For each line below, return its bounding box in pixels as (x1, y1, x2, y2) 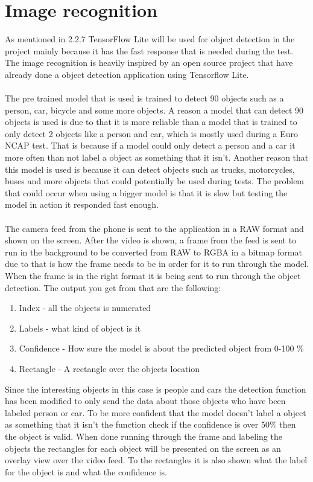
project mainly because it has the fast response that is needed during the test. (5, 44, 294, 57)
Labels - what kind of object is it (19, 321, 141, 334)
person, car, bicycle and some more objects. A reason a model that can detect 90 (5, 103, 304, 116)
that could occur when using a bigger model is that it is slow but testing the (5, 186, 288, 199)
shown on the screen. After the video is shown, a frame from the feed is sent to (5, 234, 297, 246)
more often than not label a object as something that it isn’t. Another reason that (5, 151, 309, 164)
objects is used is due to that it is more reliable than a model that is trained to (5, 115, 297, 128)
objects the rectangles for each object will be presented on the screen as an (5, 442, 281, 454)
